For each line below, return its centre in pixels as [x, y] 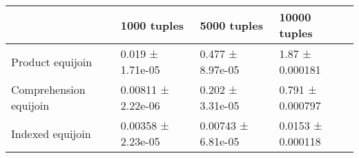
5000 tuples [231, 25]
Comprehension [48, 89]
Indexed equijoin [51, 133]
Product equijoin [52, 61]
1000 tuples [152, 25]
